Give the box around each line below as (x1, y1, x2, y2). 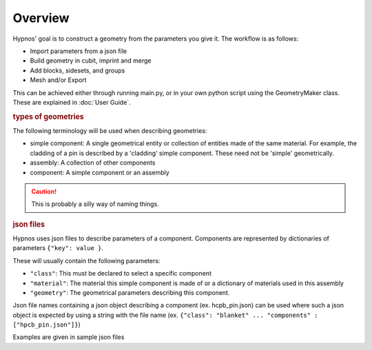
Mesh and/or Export (30, 76, 87, 84)
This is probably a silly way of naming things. (31, 200, 159, 208)
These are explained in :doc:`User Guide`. (12, 98, 131, 106)
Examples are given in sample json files (12, 333, 125, 341)
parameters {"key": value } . (12, 244, 103, 252)
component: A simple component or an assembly (30, 168, 170, 176)
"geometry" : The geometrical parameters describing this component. (30, 288, 230, 296)
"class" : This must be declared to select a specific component (30, 269, 211, 278)
